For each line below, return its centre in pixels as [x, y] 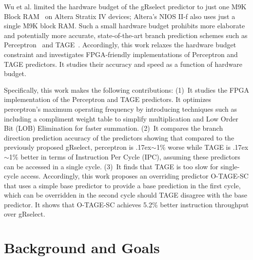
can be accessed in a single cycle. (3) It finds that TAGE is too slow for [111, 166]
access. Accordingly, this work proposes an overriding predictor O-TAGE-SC [135, 176]
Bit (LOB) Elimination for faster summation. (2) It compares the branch [114, 128]
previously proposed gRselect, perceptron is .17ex [78, 147]
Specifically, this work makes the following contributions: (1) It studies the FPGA [127, 90]
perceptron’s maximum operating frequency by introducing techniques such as [121, 109]
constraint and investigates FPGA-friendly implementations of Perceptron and [121, 54]
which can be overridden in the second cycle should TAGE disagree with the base [126, 195]
